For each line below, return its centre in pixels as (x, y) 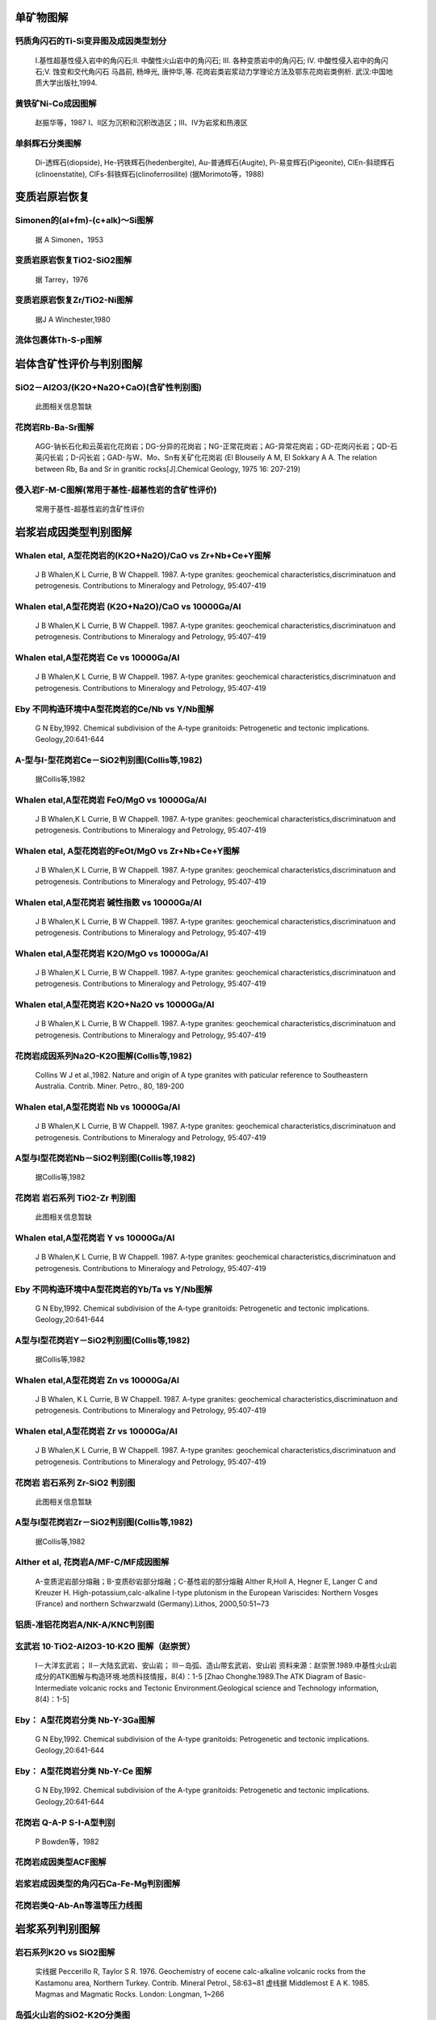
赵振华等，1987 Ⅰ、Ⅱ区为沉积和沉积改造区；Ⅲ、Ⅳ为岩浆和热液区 (141, 123)
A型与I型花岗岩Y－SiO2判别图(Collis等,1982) (103, 1340)
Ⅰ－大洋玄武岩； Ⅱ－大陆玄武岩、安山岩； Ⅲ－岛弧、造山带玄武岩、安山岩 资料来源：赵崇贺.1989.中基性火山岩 (216, 1665)
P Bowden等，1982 (67, 1841)
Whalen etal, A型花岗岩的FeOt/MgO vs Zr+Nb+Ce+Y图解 (127, 851)
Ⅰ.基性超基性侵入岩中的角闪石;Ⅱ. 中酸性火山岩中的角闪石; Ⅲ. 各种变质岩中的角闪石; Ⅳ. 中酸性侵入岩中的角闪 (212, 60)
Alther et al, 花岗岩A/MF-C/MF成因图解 (92, 1562)
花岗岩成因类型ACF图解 (61, 1862)
